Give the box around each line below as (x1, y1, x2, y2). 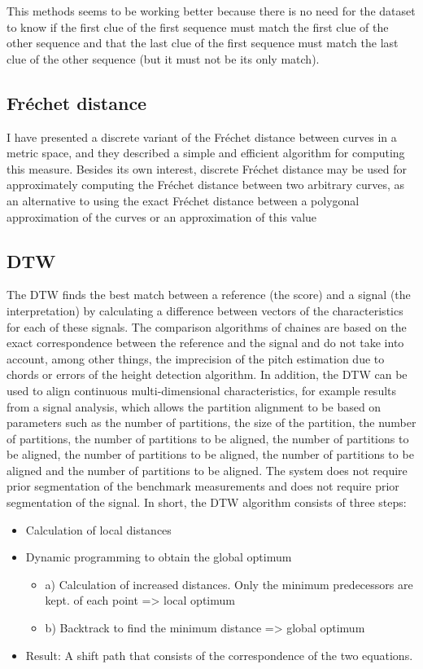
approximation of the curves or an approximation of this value (7, 208, 317, 225)
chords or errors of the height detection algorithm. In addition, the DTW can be (7, 366, 408, 383)
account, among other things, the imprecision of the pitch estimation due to (7, 350, 385, 367)
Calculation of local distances (25, 521, 172, 538)
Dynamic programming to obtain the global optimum (25, 548, 292, 566)
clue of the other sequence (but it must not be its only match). (7, 50, 320, 67)
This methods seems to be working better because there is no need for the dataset (7, 2, 416, 19)
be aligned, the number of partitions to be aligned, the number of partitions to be (7, 446, 414, 463)
